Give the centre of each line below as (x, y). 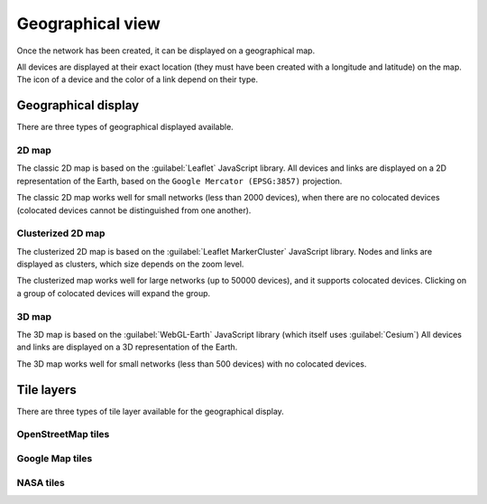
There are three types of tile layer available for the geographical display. (150, 411)
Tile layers (46, 390)
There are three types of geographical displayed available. (125, 127)
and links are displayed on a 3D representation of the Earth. (127, 347)
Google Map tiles (55, 459)
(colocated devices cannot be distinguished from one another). (134, 210)
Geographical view (89, 23)
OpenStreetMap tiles (63, 434)
